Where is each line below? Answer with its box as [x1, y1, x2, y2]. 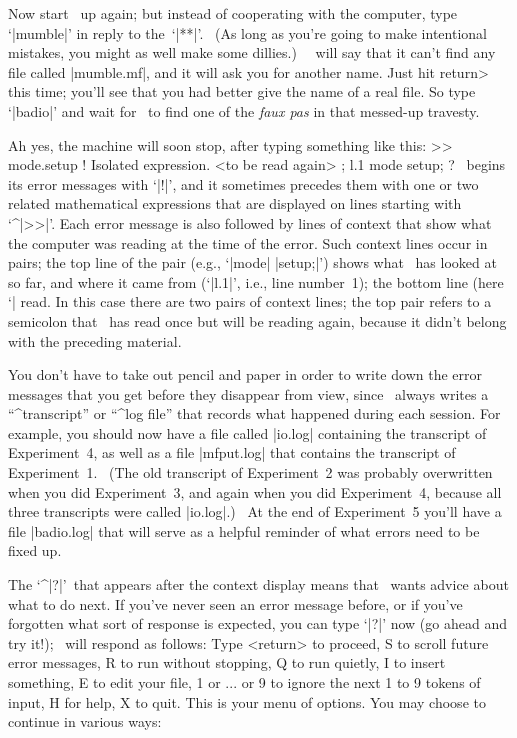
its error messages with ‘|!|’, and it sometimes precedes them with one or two [8, 173, 479, 194]
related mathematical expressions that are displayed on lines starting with [8, 193, 462, 214]
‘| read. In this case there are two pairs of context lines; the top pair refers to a [8, 291, 492, 312]
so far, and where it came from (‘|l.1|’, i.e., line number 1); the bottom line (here [8, 271, 504, 292]
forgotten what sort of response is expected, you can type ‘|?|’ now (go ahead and [8, 613, 507, 634]
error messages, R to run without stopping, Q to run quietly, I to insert [8, 652, 446, 673]
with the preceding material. [8, 330, 182, 351]
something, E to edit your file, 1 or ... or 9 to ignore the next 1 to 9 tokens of [8, 672, 481, 692]
